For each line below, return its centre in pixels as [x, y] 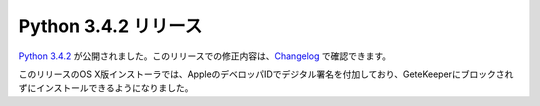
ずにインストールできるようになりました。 [106, 88]
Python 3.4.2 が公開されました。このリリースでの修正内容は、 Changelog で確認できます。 [205, 56]
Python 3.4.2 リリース [110, 26]
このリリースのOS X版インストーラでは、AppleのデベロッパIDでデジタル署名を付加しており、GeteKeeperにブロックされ [266, 74]
